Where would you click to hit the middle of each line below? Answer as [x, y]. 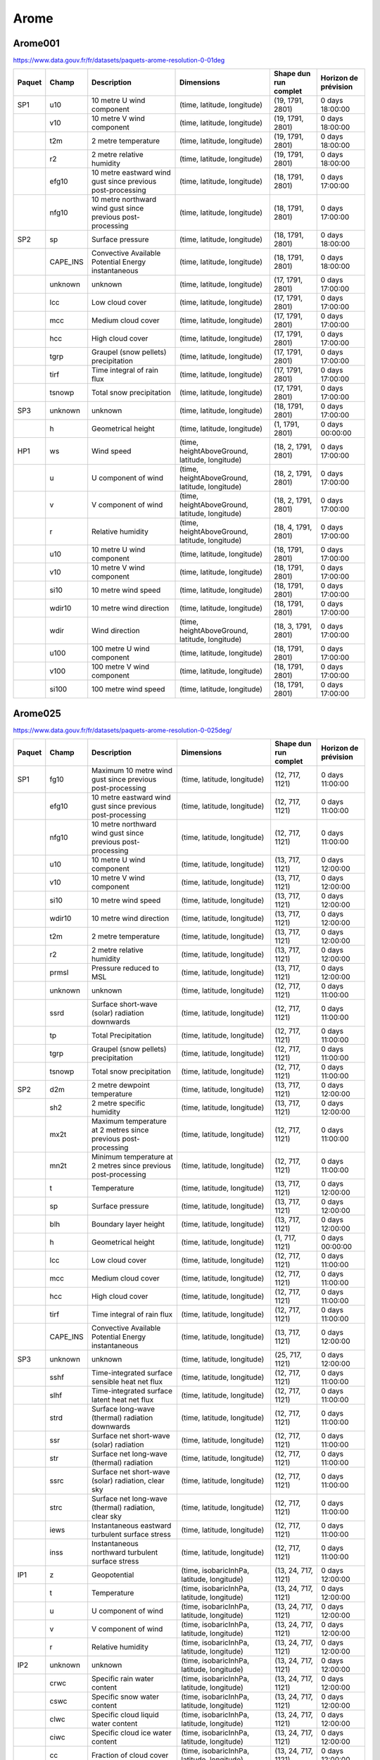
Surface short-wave [125, 1005]
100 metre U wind [121, 649]
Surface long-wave [123, 1409]
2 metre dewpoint [121, 1086]
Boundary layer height [128, 1224]
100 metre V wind [121, 667]
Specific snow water [126, 1697]
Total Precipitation [122, 1036]
